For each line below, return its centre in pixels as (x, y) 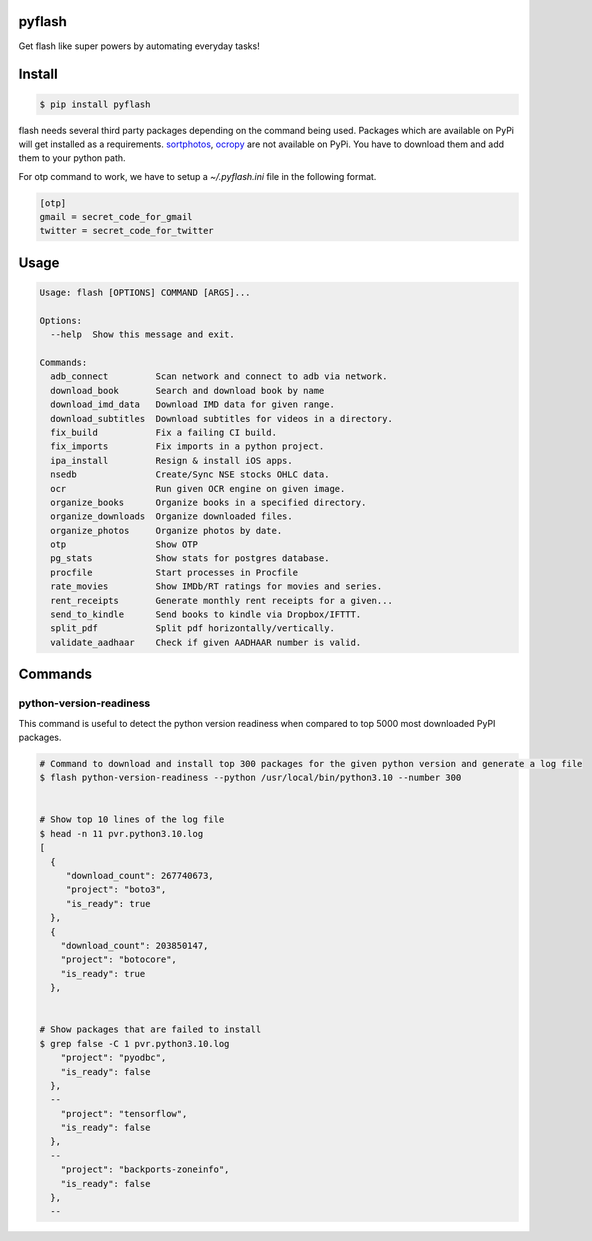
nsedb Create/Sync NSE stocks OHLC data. (190, 474)
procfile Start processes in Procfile (174, 572)
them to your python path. (72, 158)
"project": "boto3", (116, 889)
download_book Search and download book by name (187, 390)
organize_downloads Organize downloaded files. (172, 516)
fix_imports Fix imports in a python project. (187, 446)
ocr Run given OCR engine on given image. (198, 488)
